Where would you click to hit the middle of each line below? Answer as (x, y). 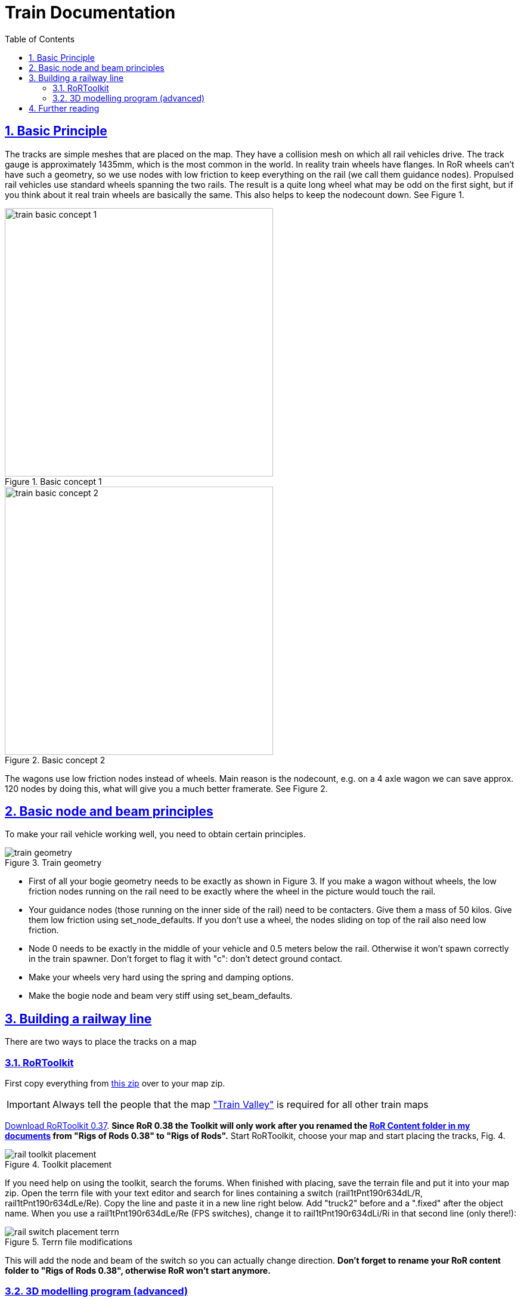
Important (28, 1105)
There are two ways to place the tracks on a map (101, 1042)
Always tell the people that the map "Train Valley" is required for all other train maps (240, 1105)
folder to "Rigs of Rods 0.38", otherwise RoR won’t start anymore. (138, 1271)
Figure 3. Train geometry (53, 863)
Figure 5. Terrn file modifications (69, 1242)
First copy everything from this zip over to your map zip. (115, 1084)
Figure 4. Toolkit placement (58, 1165)
